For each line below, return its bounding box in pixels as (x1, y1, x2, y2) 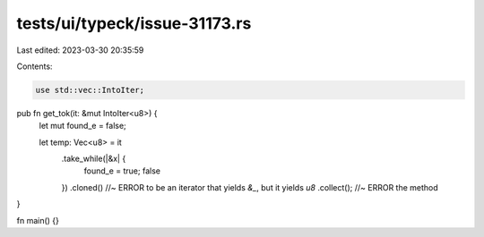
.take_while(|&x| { (61, 153, 126, 165)
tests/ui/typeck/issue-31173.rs (16, 13, 252, 33)
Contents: (16, 61, 53, 72)
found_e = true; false (83, 165, 161, 176)
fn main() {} (16, 215, 60, 225)
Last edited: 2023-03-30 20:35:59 (16, 45, 144, 55)
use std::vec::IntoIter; (35, 85, 145, 95)
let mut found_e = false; (39, 121, 127, 131)
